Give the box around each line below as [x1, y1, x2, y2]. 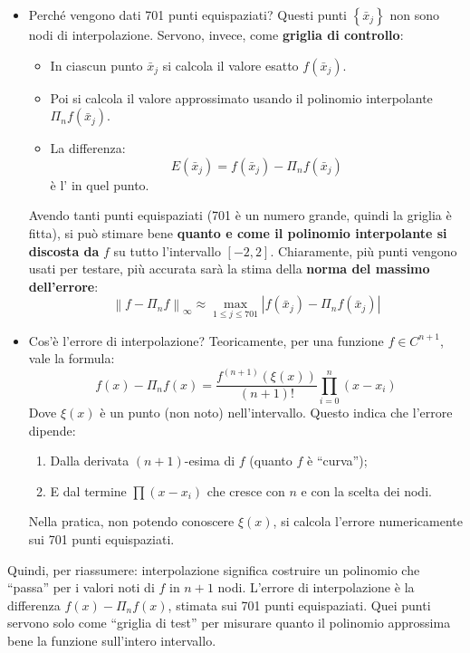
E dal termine [50, 481, 127, 500]
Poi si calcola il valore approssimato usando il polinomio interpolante [50, 88, 433, 107]
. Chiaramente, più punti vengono [270, 241, 457, 260]
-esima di [184, 451, 235, 470]
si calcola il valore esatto [162, 55, 299, 74]
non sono [389, 5, 439, 24]
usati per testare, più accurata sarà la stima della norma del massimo [28, 259, 430, 278]
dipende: [28, 420, 76, 439]
